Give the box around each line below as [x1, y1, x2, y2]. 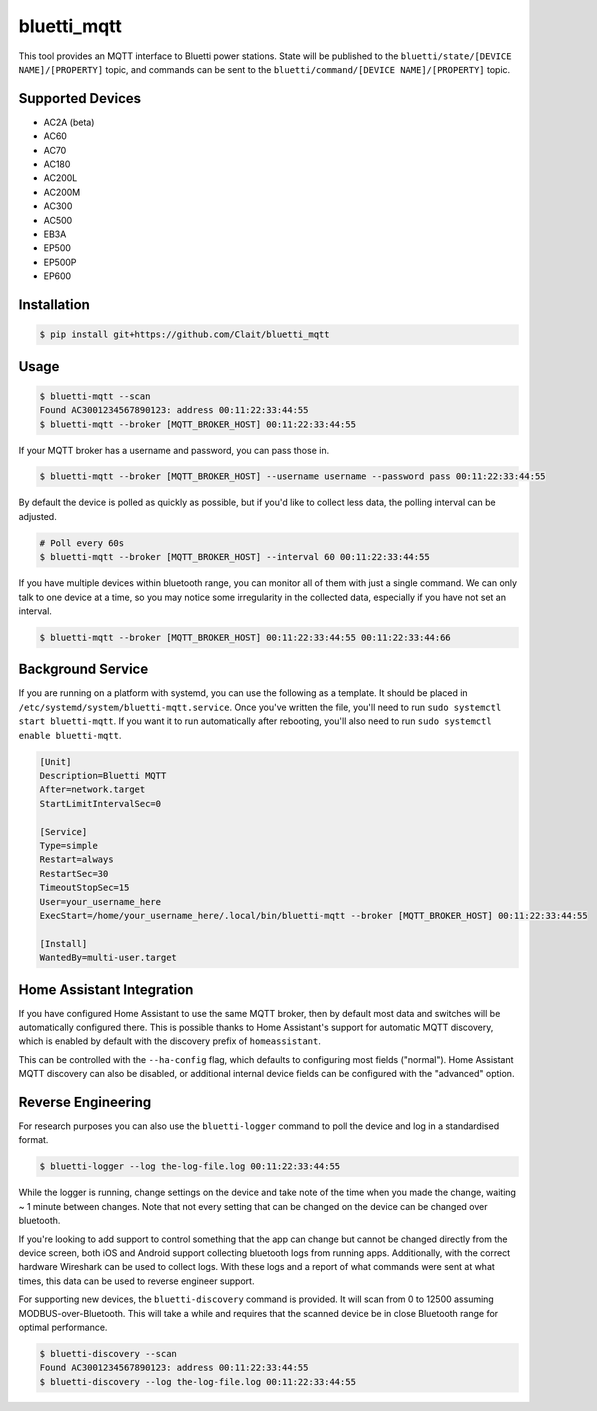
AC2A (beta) [43, 116, 95, 128]
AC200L [43, 172, 78, 184]
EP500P [43, 256, 77, 268]
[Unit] [39, 756, 72, 767]
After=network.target [39, 784, 146, 795]
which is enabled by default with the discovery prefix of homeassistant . [18, 1035, 322, 1047]
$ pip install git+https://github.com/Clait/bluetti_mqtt [39, 329, 330, 340]
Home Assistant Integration [18, 981, 194, 998]
